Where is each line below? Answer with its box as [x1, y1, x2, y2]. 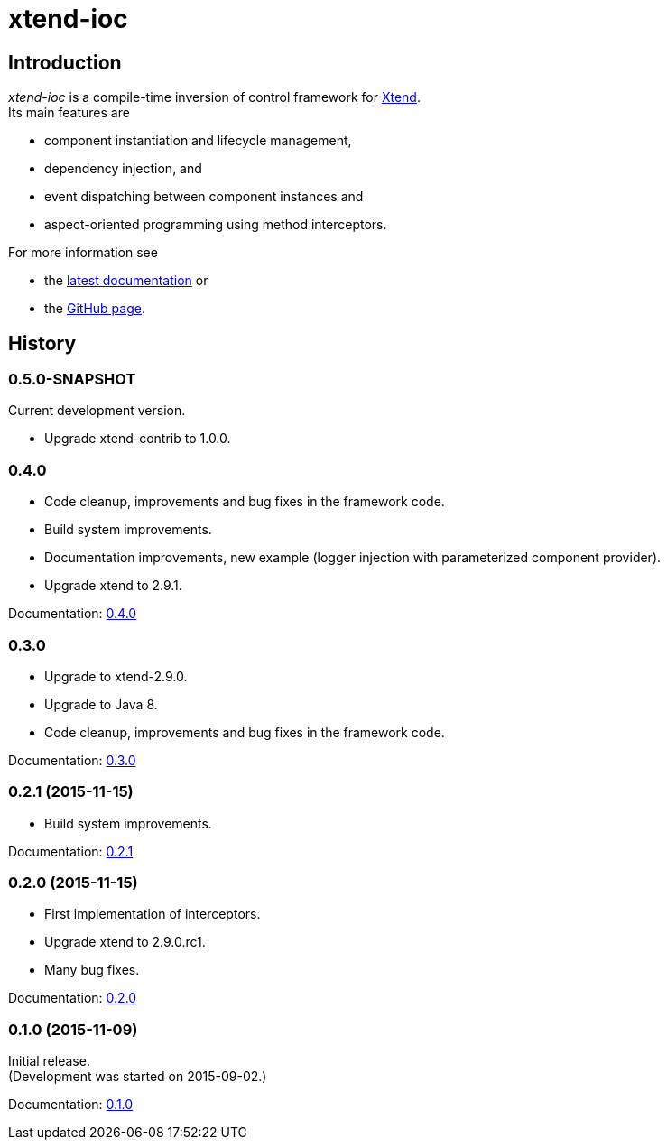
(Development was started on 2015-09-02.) [8, 1068, 267, 1085]
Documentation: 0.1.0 [8, 1096, 134, 1113]
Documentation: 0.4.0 [8, 606, 137, 622]
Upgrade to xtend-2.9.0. [44, 668, 188, 684]
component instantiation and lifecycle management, [44, 133, 352, 149]
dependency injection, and [44, 161, 202, 177]
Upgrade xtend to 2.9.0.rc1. [44, 934, 206, 950]
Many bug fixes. [44, 962, 140, 978]
